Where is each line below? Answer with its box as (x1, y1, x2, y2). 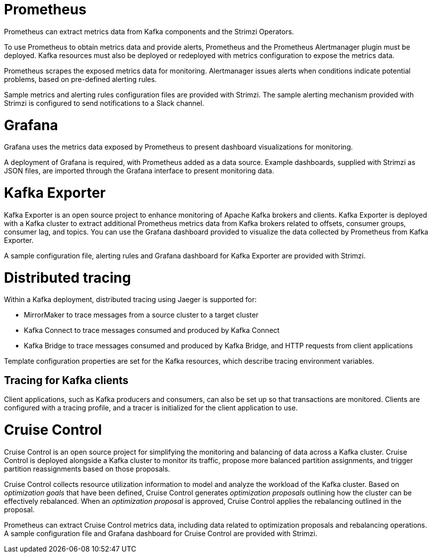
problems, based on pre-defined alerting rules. (4, 75, 157, 83)
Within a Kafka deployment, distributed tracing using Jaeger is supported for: (4, 295, 257, 304)
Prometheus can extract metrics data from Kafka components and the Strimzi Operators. (4, 27, 294, 36)
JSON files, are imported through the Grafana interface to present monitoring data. (4, 166, 274, 175)
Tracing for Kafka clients (4, 374, 129, 387)
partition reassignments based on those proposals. (4, 464, 170, 473)
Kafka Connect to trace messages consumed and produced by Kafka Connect (24, 326, 280, 335)
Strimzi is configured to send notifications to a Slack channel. (4, 98, 205, 107)
